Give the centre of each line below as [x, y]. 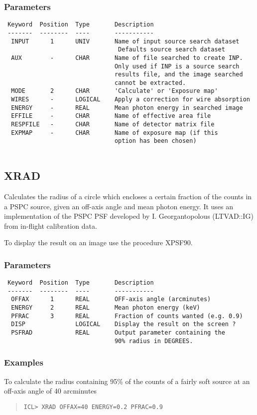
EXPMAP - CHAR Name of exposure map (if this [115, 133]
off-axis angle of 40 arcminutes [51, 391]
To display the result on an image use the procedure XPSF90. [98, 242]
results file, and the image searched [179, 75]
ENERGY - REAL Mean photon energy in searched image [127, 108]
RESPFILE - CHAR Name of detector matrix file [113, 125]
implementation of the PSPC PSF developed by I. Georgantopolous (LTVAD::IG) [129, 216]
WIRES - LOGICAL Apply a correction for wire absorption [130, 100]
